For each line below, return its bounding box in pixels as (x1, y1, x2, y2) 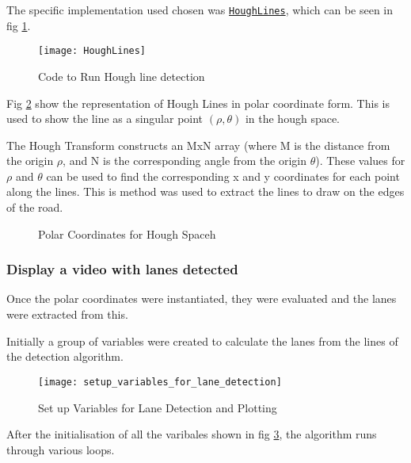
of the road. (6, 199, 63, 216)
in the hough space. (245, 110, 341, 127)
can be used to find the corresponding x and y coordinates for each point (46, 167, 400, 184)
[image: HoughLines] (38, 45, 147, 57)
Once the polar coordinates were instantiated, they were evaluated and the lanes (6, 290, 397, 307)
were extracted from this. (6, 306, 128, 323)
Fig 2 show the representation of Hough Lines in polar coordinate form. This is (6, 94, 390, 111)
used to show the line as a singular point (6, 110, 204, 127)
